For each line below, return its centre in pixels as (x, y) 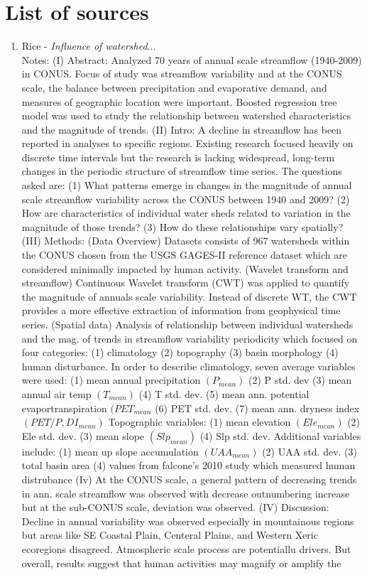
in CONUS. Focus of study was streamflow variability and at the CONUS (182, 74)
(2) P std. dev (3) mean (300, 380)
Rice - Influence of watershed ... (89, 46)
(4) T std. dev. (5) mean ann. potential (224, 393)
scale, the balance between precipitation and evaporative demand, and (174, 87)
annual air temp (56, 393)
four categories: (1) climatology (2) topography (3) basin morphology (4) (180, 352)
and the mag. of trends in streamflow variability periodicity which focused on (190, 338)
